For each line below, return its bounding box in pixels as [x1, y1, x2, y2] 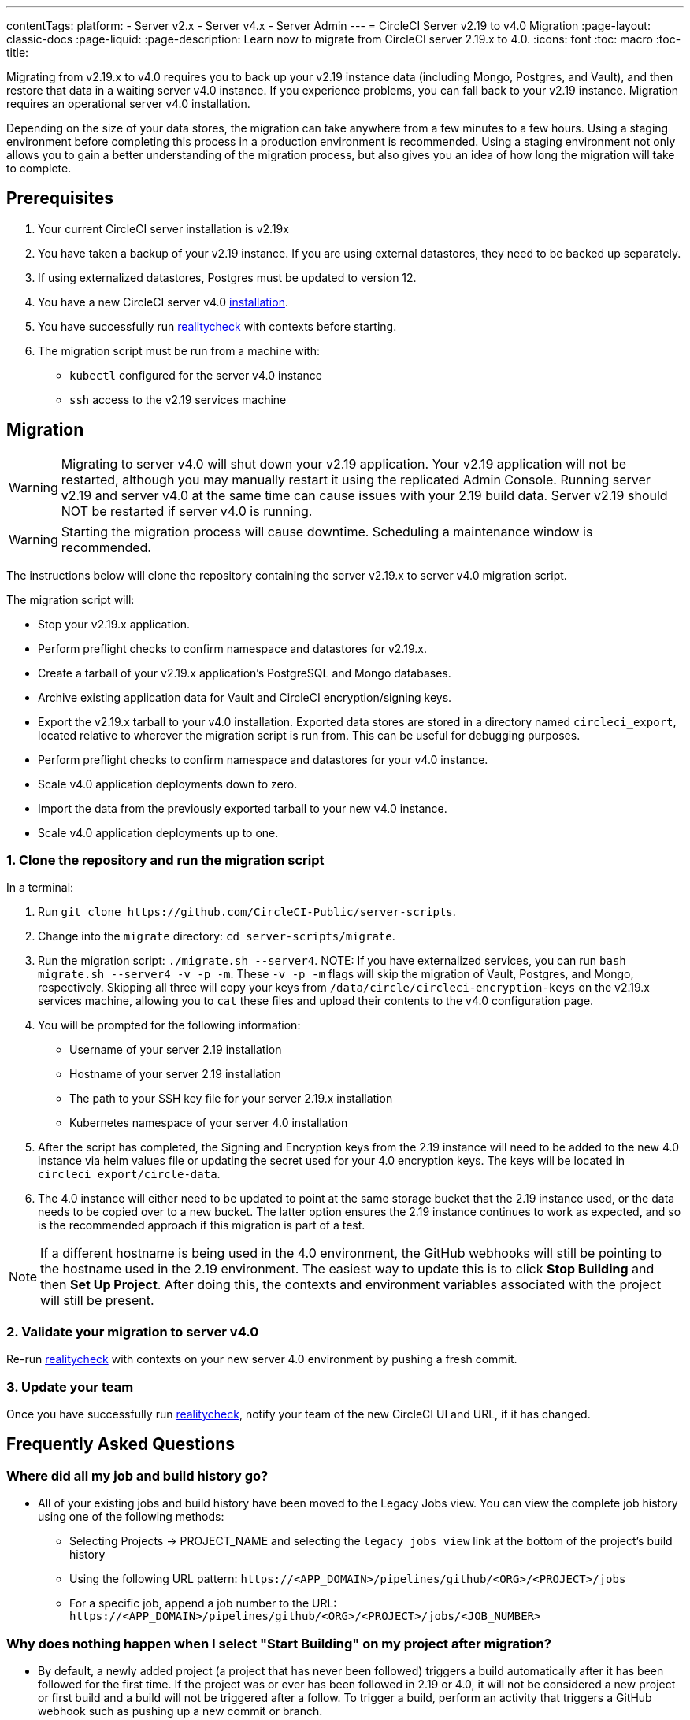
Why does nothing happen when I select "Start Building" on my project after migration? [6, 1635, 551, 1651]
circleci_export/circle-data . [38, 1167, 221, 1181]
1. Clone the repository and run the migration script [6, 852, 325, 869]
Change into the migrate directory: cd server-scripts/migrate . [38, 929, 395, 943]
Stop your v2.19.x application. [38, 617, 191, 631]
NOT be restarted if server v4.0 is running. [61, 502, 313, 519]
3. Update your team [6, 1378, 134, 1395]
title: [6, 46, 29, 59]
